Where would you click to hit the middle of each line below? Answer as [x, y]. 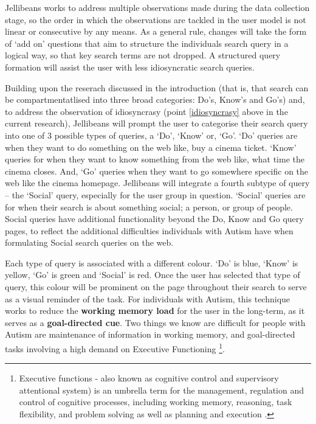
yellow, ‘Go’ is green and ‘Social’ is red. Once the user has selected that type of [153, 275]
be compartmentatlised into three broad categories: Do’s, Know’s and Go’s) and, [155, 99]
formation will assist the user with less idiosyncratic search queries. [130, 67]
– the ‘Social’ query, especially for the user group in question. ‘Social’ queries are [155, 194]
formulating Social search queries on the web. [89, 242]
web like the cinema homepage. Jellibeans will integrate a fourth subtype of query [157, 183]
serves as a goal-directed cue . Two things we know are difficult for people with [155, 322]
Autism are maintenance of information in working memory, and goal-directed [150, 334]
